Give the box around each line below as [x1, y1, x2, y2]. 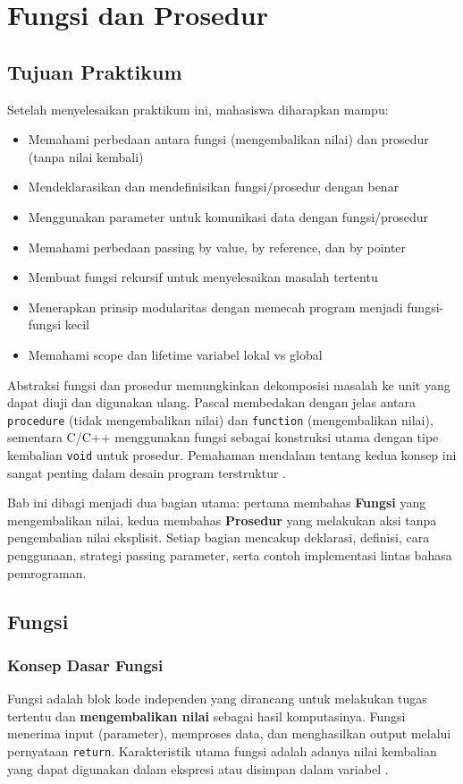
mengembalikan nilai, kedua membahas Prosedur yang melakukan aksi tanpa [7, 510, 437, 529]
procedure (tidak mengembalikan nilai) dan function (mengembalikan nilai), [7, 410, 434, 429]
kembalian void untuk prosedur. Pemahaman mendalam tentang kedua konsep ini [7, 445, 457, 464]
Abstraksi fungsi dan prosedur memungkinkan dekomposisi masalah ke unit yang [7, 375, 450, 394]
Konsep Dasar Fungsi [7, 653, 164, 676]
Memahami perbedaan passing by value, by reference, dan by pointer [28, 237, 407, 256]
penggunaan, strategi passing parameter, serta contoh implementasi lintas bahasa [7, 545, 452, 564]
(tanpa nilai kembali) [28, 147, 144, 166]
